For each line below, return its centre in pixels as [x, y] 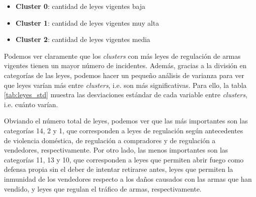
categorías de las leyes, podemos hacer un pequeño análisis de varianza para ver [124, 75]
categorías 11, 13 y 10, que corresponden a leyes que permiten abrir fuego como [124, 159]
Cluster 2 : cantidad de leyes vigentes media [83, 39]
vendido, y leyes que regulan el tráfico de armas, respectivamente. [103, 188]
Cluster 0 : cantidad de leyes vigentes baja [80, 6]
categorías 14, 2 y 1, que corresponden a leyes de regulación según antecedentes [124, 130]
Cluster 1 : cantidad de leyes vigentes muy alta [87, 22]
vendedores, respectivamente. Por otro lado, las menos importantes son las [116, 150]
